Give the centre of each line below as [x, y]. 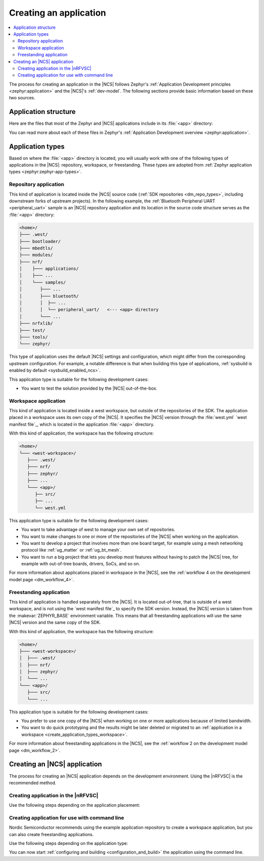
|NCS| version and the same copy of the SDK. [55, 622]
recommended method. [33, 783]
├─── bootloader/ [40, 241]
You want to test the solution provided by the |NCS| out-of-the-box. [89, 388]
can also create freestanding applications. [51, 834]
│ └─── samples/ [43, 282]
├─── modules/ [36, 255]
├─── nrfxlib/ [36, 323]
